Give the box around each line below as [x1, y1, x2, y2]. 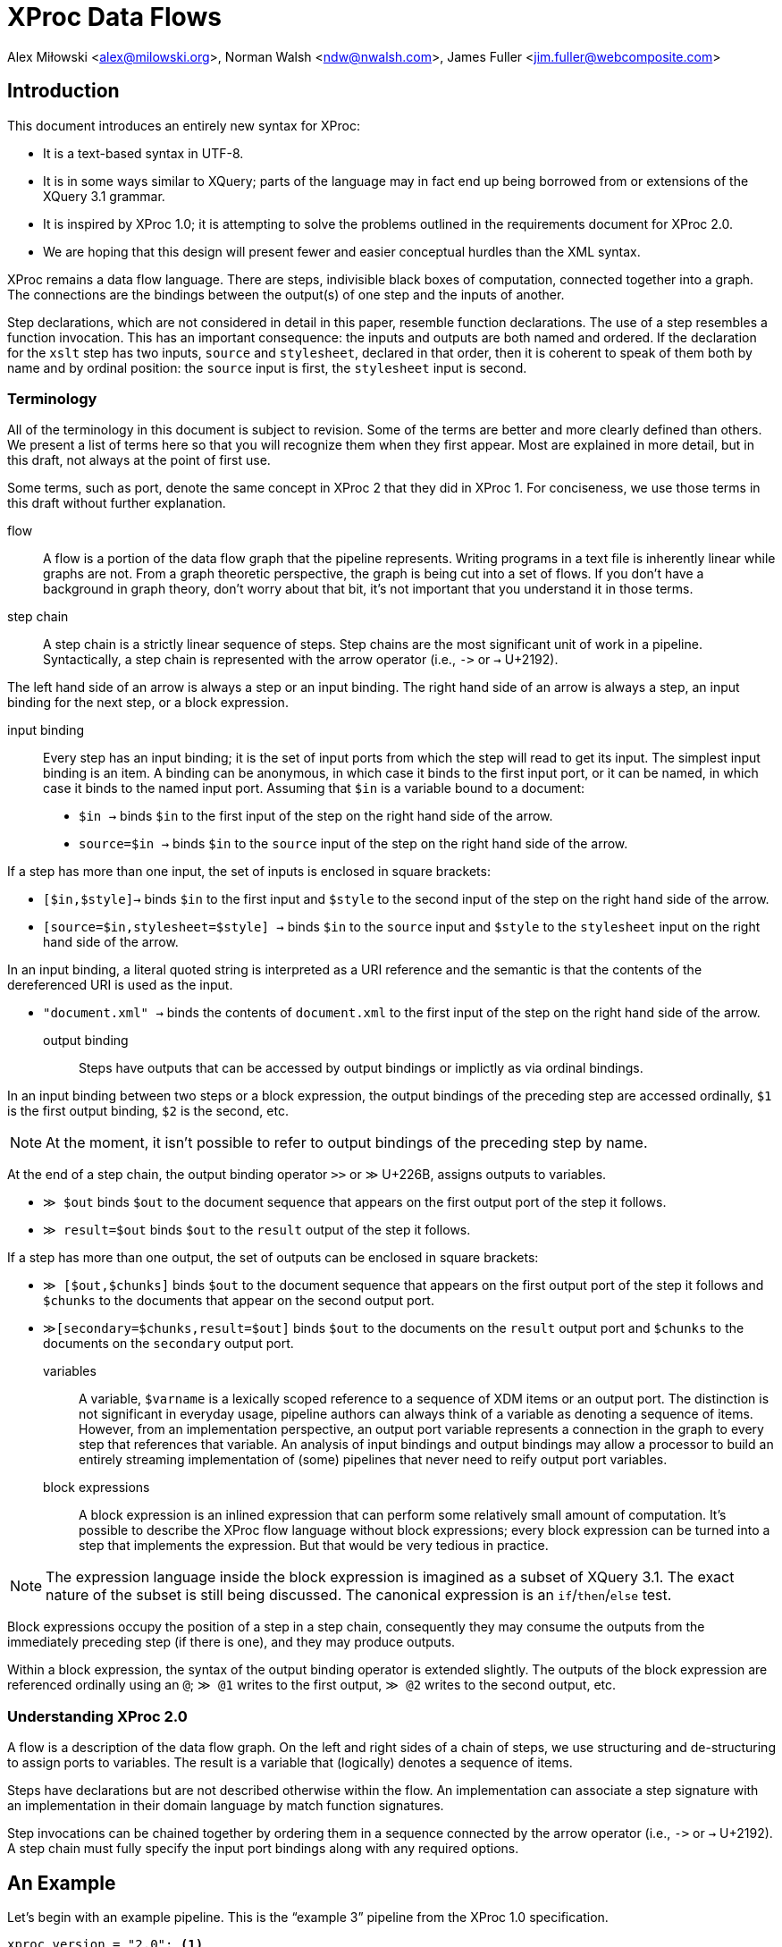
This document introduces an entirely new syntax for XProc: [7, 117, 360, 133]
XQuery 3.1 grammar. [43, 188, 165, 204]
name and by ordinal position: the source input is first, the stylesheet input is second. [7, 359, 527, 375]
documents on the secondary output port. [43, 1336, 294, 1352]
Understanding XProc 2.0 [7, 1707, 188, 1725]
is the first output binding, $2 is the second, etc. [7, 1103, 289, 1119]
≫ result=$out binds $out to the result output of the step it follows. [43, 1222, 471, 1238]
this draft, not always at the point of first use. [7, 452, 271, 468]
